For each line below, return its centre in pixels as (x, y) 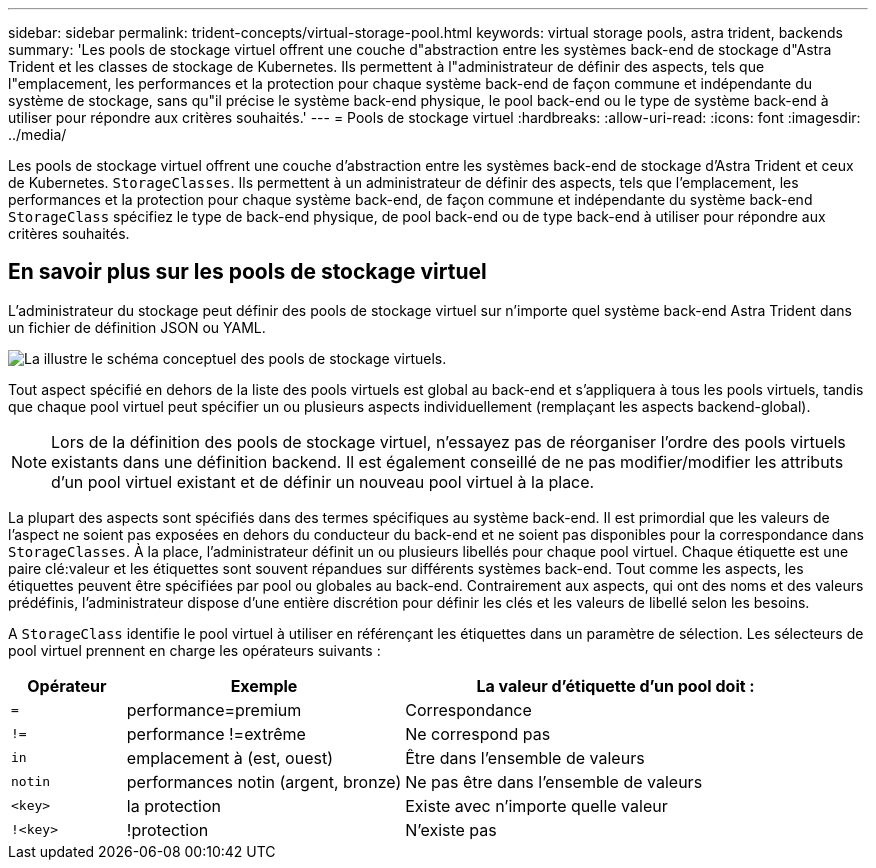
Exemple (264, 685)
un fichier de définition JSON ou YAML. (137, 327)
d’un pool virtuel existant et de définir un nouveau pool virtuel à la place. (323, 481)
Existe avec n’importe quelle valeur (536, 805)
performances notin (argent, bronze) (264, 781)
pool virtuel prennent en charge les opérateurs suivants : (194, 650)
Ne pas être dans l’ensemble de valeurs (554, 781)
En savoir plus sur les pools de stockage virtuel (247, 272)
